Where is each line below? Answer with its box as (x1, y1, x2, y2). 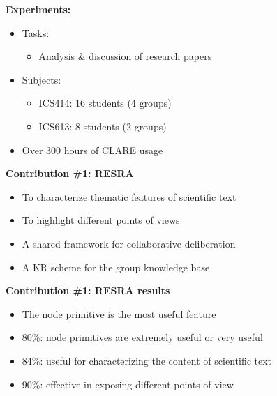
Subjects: (22, 72, 61, 86)
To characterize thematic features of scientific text (22, 189, 237, 204)
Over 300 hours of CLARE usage (22, 142, 163, 157)
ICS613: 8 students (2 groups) (38, 119, 167, 133)
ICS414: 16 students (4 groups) (38, 96, 172, 110)
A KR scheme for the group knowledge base (22, 259, 210, 274)
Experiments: (6, 2, 71, 16)
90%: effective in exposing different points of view (22, 376, 234, 391)
